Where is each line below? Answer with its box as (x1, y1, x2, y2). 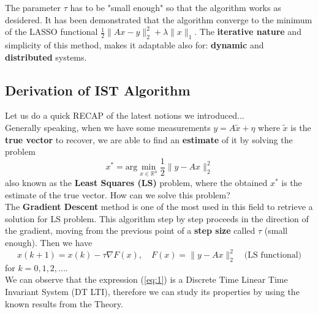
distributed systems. (5, 50, 87, 63)
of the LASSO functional (5, 25, 98, 38)
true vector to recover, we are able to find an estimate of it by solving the (5, 133, 293, 146)
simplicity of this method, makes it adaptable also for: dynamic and (5, 38, 264, 51)
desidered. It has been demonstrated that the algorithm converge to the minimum (5, 13, 312, 26)
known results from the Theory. (5, 297, 123, 310)
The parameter (5, 1, 61, 13)
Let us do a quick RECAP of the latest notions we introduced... (5, 109, 244, 122)
